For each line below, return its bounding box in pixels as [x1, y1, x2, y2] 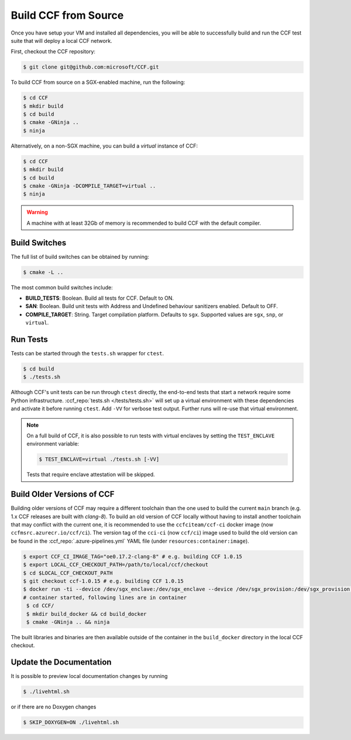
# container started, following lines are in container [23, 594, 187, 601]
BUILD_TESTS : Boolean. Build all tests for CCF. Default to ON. [25, 294, 174, 302]
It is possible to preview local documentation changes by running [11, 673, 168, 680]
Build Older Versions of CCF [11, 489, 115, 499]
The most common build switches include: [11, 284, 113, 291]
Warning [26, 208, 48, 216]
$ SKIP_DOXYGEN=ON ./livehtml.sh [23, 719, 119, 726]
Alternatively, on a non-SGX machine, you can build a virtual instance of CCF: [11, 142, 198, 149]
